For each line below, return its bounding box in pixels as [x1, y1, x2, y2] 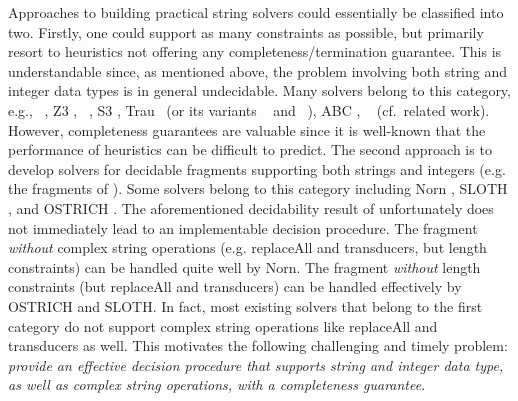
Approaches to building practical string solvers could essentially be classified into [8, 2, 504, 22]
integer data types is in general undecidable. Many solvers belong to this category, [8, 80, 511, 101]
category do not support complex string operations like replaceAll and [8, 315, 438, 336]
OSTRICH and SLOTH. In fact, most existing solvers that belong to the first [8, 295, 483, 316]
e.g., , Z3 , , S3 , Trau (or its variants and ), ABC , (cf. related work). [8, 99, 490, 120]
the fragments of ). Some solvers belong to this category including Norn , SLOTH [8, 178, 508, 199]
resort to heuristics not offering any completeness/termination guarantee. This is [8, 41, 502, 62]
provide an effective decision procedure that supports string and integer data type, [8, 354, 504, 375]
